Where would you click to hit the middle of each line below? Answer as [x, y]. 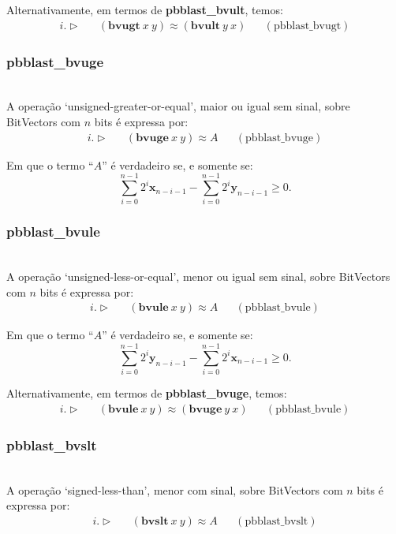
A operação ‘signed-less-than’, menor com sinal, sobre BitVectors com [175, 489]
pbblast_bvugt [307, 26]
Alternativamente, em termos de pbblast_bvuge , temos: [147, 393]
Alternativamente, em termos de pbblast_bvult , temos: [145, 9]
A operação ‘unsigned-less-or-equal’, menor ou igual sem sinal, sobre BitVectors [198, 276]
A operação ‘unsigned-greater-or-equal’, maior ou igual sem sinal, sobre [178, 106]
